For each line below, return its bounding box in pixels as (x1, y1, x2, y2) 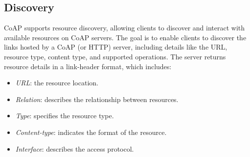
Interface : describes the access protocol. (15, 143, 134, 154)
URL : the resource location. (15, 78, 98, 88)
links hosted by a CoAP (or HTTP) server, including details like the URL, (4, 42, 227, 52)
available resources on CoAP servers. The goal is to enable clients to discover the (4, 32, 247, 42)
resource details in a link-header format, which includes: (4, 61, 172, 71)
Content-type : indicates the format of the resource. (15, 127, 167, 137)
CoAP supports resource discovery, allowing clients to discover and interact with (4, 23, 245, 33)
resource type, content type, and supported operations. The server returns (4, 51, 226, 61)
